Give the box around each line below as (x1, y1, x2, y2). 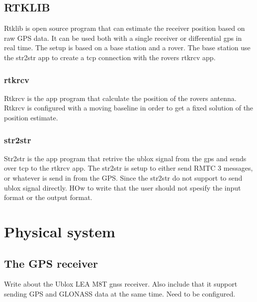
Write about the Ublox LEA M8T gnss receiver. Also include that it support (4, 279, 238, 289)
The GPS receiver (4, 255, 98, 271)
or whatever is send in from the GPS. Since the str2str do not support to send (4, 172, 243, 183)
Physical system (4, 221, 115, 241)
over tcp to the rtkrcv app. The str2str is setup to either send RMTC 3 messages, (4, 163, 253, 173)
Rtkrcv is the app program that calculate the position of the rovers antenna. (4, 93, 237, 103)
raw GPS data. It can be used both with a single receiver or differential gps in (4, 32, 242, 43)
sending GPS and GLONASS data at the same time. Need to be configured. (4, 288, 236, 299)
